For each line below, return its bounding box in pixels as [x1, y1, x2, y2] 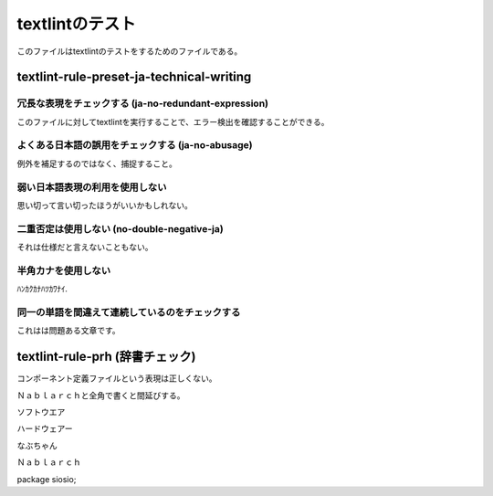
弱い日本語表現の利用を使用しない [16, 181, 167, 194]
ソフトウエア [16, 406, 66, 417]
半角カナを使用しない [16, 264, 111, 277]
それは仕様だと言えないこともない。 [16, 242, 153, 253]
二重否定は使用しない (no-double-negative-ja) [16, 222, 224, 235]
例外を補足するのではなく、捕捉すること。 [16, 158, 177, 169]
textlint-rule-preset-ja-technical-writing [16, 69, 252, 85]
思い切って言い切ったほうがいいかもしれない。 [16, 199, 194, 210]
